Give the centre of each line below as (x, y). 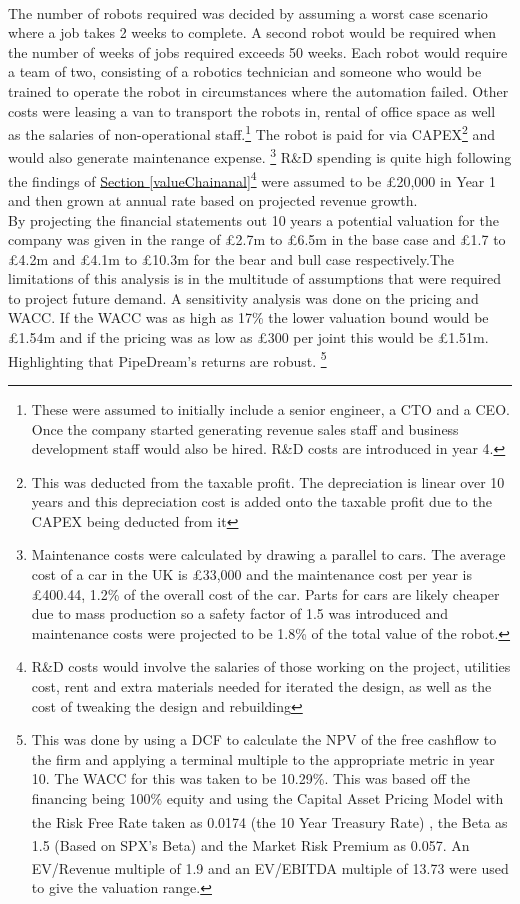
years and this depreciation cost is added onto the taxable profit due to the (261, 501)
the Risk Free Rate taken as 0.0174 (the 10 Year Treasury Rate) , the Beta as (269, 821)
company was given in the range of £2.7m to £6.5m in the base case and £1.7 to (257, 239)
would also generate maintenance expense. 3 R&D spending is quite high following (260, 156)
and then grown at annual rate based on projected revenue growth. (213, 199)
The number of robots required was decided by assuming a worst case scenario (248, 12)
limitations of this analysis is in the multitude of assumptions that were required (255, 278)
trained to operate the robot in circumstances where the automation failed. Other (258, 90)
